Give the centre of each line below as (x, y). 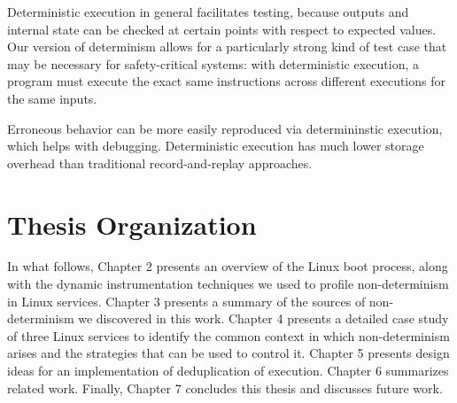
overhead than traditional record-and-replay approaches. (160, 163)
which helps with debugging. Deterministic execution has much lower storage (216, 146)
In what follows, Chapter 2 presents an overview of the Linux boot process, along (228, 266)
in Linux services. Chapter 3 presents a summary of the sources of (186, 301)
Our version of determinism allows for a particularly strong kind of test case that (227, 46)
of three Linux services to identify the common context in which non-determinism (228, 335)
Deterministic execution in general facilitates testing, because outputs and (208, 12)
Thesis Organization (132, 224)
